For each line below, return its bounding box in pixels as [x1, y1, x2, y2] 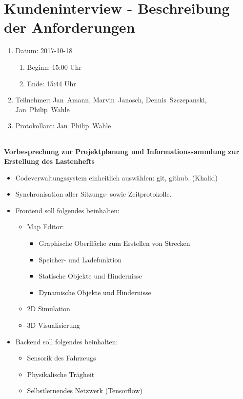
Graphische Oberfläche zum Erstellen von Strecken [39, 238, 190, 248]
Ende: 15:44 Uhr [27, 78, 76, 88]
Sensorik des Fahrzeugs [27, 353, 96, 363]
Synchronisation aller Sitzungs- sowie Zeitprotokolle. [15, 189, 172, 199]
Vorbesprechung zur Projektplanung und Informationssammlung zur [4, 146, 240, 157]
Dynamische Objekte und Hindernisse [39, 287, 151, 297]
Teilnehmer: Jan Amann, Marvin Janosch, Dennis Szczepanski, [15, 95, 207, 105]
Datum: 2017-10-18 [15, 45, 73, 56]
